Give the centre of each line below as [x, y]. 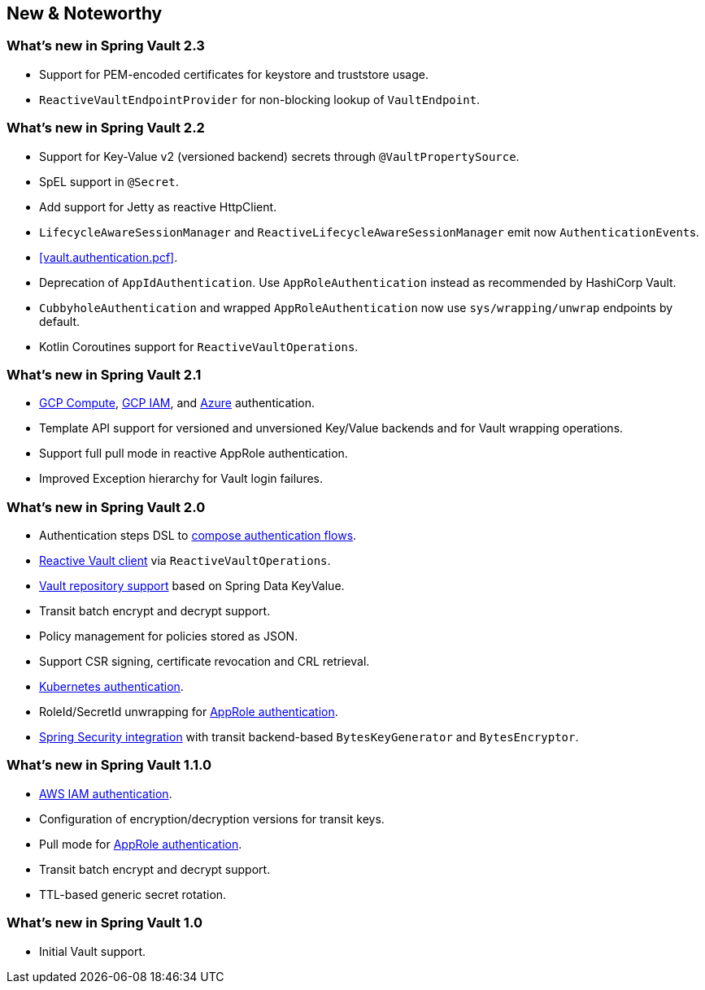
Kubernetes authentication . [111, 687]
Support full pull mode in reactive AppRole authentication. [194, 454]
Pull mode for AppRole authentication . [141, 844]
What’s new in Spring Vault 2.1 [104, 374]
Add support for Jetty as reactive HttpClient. [158, 206]
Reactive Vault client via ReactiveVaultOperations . [185, 561]
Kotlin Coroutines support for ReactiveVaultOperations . [199, 346]
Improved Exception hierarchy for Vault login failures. [181, 479]
